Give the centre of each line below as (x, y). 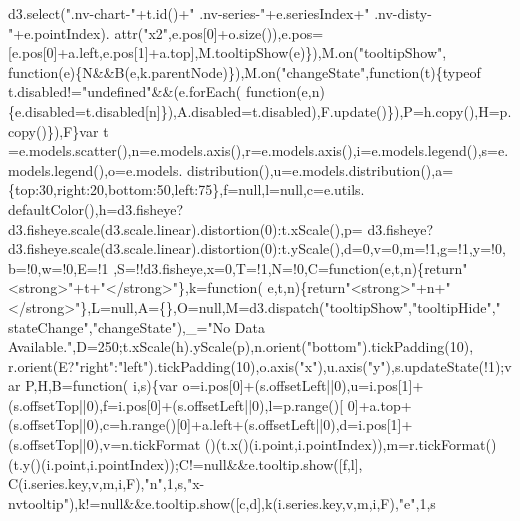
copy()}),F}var (53, 130)
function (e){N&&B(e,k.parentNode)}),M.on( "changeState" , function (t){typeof (244, 71)
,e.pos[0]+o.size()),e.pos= (246, 32)
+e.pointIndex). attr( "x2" (91, 32)
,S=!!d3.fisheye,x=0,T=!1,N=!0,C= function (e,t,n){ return (288, 267)
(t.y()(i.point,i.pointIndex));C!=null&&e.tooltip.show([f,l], (185, 463)
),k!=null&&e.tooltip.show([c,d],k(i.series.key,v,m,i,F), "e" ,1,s (252, 502)
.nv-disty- (403, 13)
